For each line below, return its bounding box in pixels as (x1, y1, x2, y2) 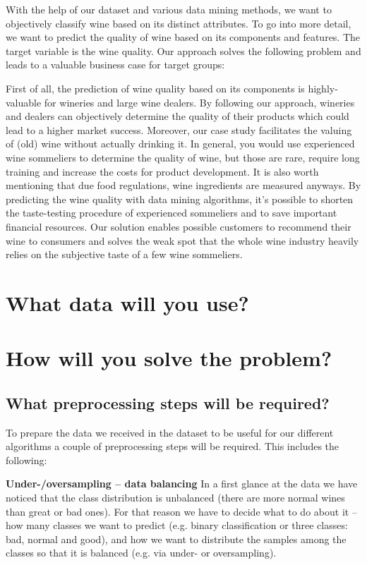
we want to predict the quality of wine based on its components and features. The (6, 30, 361, 44)
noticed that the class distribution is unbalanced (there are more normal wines (6, 490, 345, 505)
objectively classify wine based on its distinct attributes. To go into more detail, (6, 16, 351, 30)
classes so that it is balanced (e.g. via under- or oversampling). (6, 545, 277, 560)
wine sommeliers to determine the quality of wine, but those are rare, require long (6, 150, 360, 164)
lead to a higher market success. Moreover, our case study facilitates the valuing (6, 122, 352, 137)
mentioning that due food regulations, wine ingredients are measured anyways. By (6, 178, 361, 193)
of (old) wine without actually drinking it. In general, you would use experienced (6, 136, 355, 151)
